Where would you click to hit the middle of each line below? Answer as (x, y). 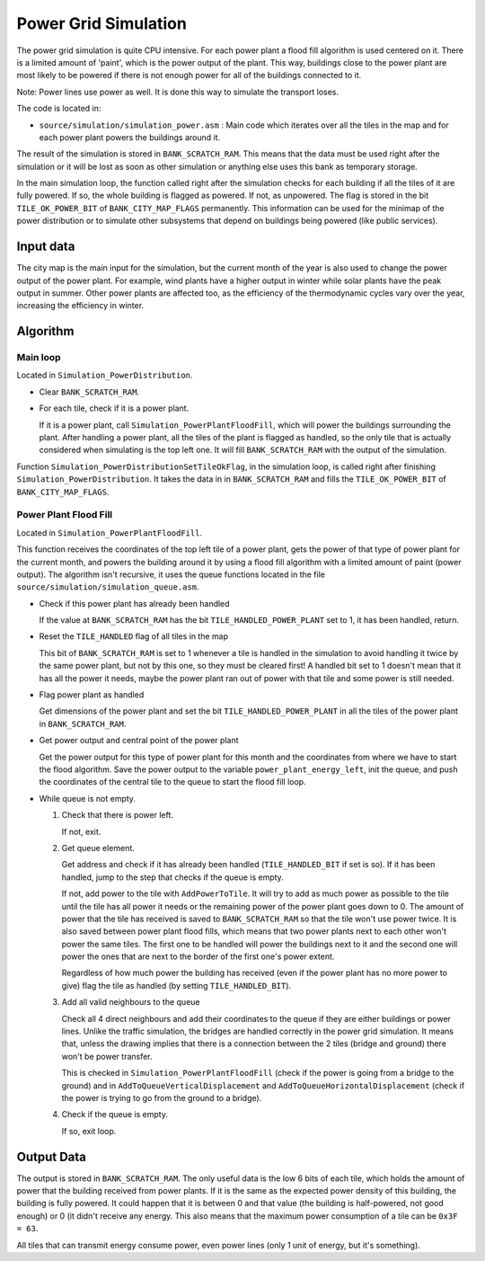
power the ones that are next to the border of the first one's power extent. (198, 956)
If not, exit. (81, 831)
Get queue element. (98, 848)
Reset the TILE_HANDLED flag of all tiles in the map (134, 636)
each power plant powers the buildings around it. (130, 137)
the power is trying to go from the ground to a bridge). (162, 1097)
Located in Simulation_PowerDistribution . (105, 375)
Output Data (52, 1156)
